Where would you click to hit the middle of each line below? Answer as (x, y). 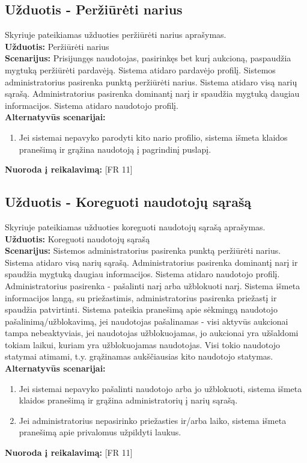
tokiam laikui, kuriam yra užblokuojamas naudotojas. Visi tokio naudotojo (143, 344)
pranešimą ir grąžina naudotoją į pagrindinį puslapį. (115, 149)
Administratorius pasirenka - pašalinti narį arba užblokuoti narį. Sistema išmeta (153, 285)
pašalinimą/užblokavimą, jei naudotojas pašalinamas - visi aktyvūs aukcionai (147, 321)
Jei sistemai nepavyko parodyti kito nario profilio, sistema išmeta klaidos (153, 137)
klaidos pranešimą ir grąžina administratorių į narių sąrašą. (128, 400)
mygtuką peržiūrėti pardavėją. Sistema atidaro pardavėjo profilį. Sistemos (140, 69)
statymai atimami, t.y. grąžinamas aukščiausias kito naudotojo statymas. (139, 356)
